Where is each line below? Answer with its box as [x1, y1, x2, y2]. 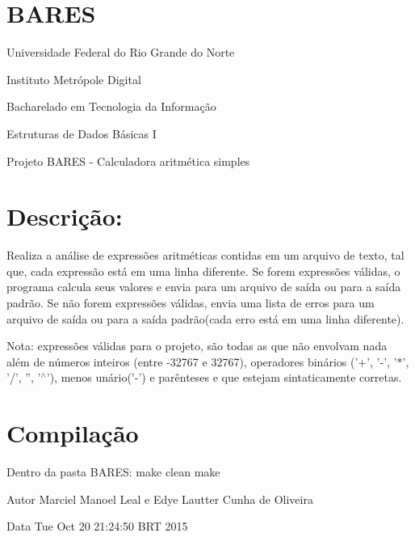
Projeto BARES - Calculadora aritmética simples [6, 152, 250, 169]
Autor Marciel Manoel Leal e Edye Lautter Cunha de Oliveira [6, 490, 313, 507]
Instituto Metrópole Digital [6, 70, 141, 87]
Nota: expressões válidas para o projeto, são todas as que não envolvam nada [6, 337, 388, 354]
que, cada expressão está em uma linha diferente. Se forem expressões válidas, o [6, 262, 400, 279]
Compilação [6, 416, 139, 450]
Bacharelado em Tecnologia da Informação [6, 98, 216, 115]
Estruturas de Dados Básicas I [6, 125, 157, 142]
